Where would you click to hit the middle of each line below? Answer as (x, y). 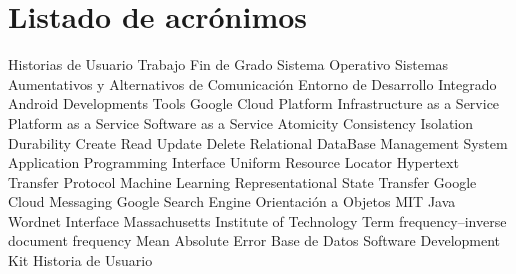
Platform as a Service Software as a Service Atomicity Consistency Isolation (241, 122)
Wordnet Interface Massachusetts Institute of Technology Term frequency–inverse (257, 220)
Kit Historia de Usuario (80, 260)
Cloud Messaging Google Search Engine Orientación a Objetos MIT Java (232, 201)
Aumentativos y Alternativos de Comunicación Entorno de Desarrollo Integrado (252, 83)
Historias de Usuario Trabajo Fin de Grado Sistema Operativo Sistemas (228, 64)
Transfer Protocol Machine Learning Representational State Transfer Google (242, 181)
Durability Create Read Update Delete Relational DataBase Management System (258, 142)
